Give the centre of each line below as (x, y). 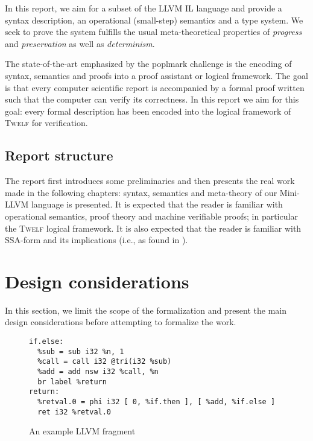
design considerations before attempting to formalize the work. (121, 322)
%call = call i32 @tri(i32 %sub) (105, 362)
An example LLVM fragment (82, 431)
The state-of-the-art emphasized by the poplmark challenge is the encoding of (148, 64)
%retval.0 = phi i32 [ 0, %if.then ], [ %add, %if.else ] (156, 401)
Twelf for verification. (46, 123)
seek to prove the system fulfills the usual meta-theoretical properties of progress (153, 32)
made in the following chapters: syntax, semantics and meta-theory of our (141, 192)
